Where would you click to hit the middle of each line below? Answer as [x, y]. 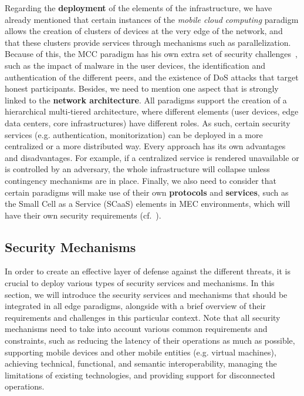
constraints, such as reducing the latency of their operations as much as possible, [150, 340]
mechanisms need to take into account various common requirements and [136, 329]
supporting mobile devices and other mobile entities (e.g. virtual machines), [141, 352]
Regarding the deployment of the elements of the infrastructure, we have [139, 8]
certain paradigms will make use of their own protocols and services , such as [147, 192]
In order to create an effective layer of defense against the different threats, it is [148, 271]
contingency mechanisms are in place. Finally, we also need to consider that [141, 180]
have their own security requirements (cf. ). [83, 215]
